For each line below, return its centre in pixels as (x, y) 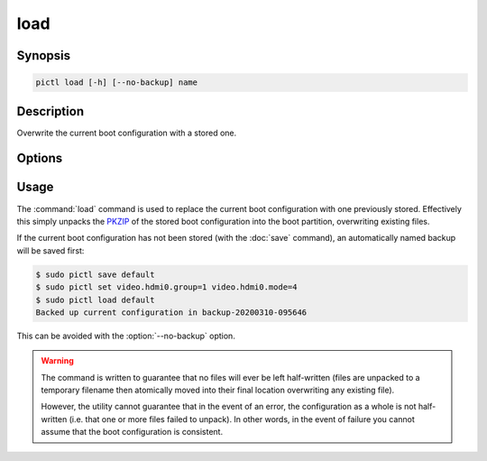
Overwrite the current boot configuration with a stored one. (127, 133)
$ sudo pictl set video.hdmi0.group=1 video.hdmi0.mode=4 (166, 287)
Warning (57, 361)
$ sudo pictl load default (95, 300)
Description (51, 111)
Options (40, 158)
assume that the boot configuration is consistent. (132, 432)
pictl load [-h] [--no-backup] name (117, 83)
